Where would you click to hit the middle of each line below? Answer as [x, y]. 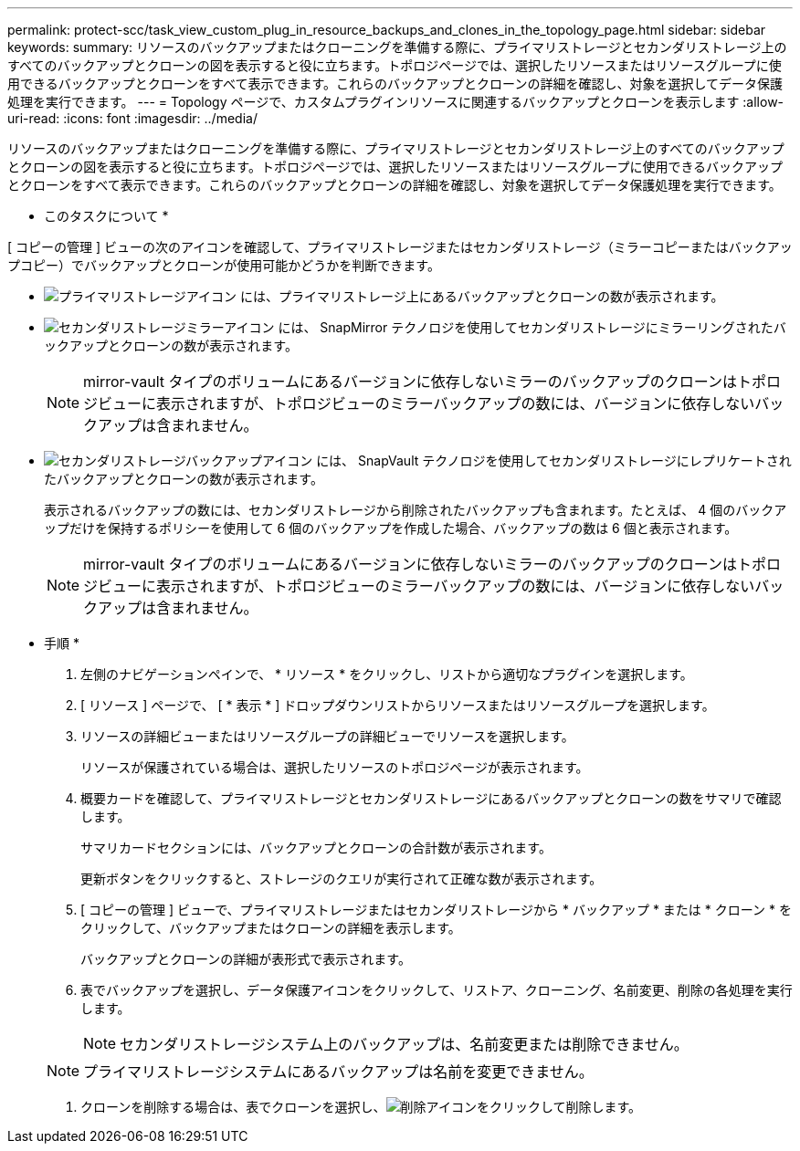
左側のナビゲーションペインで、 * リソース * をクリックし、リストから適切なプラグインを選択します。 [387, 674]
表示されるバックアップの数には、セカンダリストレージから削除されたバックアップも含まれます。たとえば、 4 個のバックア [416, 510]
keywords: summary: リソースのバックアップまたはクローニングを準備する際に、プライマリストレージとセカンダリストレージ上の [397, 47]
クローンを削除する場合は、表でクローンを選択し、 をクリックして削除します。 [361, 1107]
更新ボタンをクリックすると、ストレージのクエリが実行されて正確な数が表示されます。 [342, 879]
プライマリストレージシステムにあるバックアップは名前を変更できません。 [338, 1072]
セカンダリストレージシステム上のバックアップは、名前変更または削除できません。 [404, 1044]
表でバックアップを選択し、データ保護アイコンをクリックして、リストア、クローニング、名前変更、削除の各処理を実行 [437, 990]
